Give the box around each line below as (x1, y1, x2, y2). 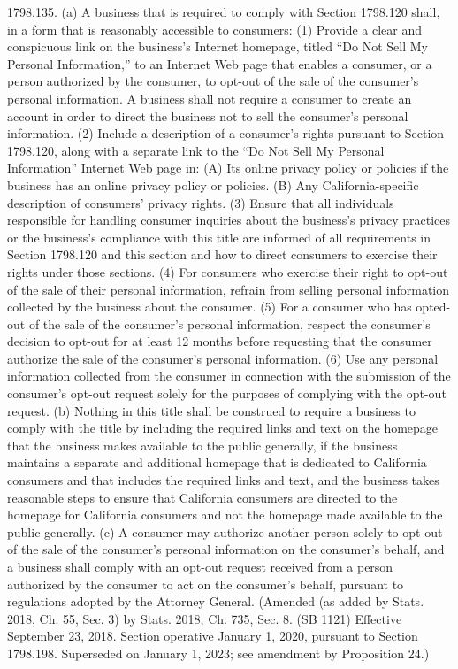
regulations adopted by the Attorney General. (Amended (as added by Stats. (7, 592, 424, 611)
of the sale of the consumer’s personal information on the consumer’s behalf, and (7, 540, 445, 558)
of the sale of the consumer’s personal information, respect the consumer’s (28, 314, 431, 333)
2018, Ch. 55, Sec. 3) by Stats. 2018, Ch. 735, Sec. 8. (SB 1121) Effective (7, 609, 402, 627)
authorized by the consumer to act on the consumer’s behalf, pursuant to (7, 574, 404, 593)
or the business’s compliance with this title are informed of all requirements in (7, 227, 431, 246)
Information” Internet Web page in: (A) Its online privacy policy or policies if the (7, 158, 449, 177)
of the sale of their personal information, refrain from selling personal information (7, 280, 450, 298)
